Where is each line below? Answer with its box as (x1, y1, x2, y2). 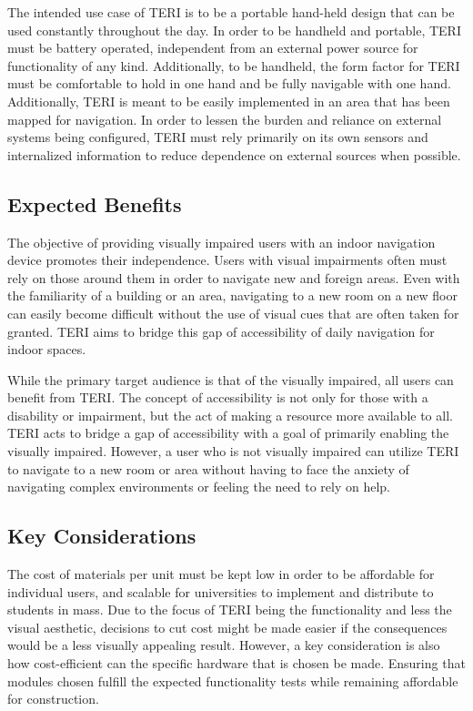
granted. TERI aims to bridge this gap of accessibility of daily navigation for (7, 321, 435, 340)
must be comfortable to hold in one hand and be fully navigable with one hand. (7, 74, 451, 93)
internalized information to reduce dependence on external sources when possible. (7, 145, 461, 164)
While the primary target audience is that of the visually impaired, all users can (7, 370, 454, 389)
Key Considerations (7, 522, 196, 550)
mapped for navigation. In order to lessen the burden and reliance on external (7, 109, 442, 128)
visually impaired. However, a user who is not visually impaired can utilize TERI (7, 442, 459, 461)
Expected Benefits (7, 189, 182, 218)
